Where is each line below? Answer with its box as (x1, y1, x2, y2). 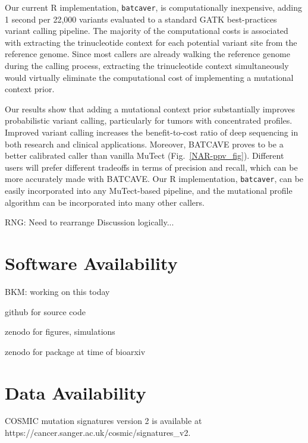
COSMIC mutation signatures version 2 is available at (5, 414, 202, 427)
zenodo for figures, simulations (5, 325, 115, 338)
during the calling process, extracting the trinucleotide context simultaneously (5, 59, 289, 72)
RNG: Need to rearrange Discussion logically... (5, 216, 174, 228)
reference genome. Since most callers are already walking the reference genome (5, 48, 290, 60)
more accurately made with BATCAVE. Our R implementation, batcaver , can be (5, 172, 304, 185)
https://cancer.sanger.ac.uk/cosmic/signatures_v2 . (5, 426, 191, 439)
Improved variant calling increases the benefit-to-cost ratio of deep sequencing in (5, 126, 298, 138)
